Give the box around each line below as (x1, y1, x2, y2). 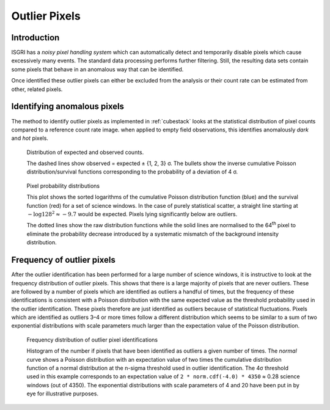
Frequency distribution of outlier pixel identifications (26, 336, 158, 343)
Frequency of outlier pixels (11, 255, 116, 265)
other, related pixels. (11, 86, 63, 93)
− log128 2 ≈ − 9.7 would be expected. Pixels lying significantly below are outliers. (28, 210, 238, 218)
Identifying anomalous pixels (11, 101, 125, 112)
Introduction (11, 32, 60, 43)
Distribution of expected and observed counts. (26, 148, 144, 156)
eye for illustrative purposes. (26, 390, 99, 397)
